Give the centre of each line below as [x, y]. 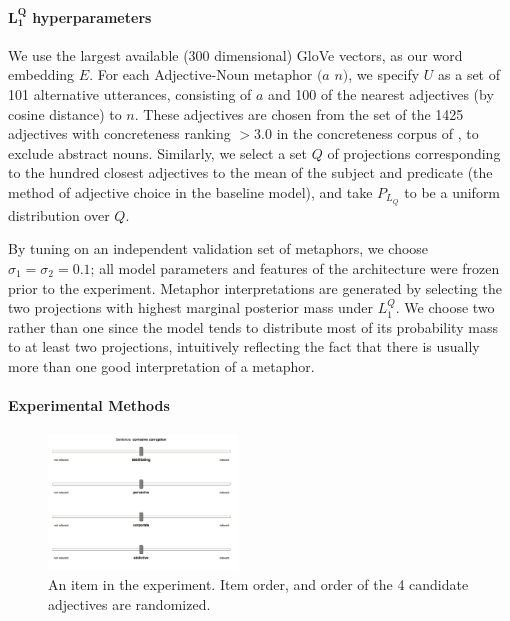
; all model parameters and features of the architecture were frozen [295, 268]
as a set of [469, 74]
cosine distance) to [65, 113]
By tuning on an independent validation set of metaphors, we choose [218, 248]
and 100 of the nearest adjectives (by [381, 93]
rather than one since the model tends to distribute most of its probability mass [253, 326]
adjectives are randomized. [129, 603]
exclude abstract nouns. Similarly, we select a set [158, 152]
